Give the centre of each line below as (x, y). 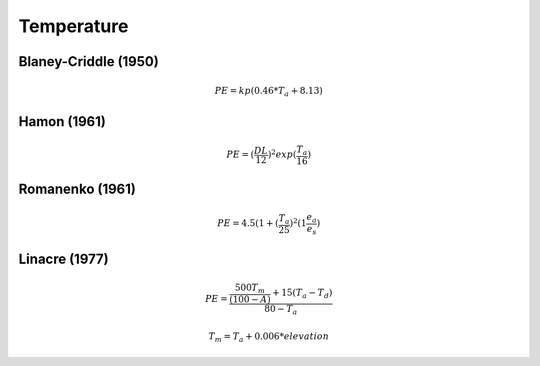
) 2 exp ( (282, 153)
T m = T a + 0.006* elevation (269, 337)
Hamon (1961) (62, 121)
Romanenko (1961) (77, 189)
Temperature (73, 26)
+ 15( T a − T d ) (302, 293)
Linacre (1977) (63, 259)
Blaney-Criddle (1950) (88, 61)
